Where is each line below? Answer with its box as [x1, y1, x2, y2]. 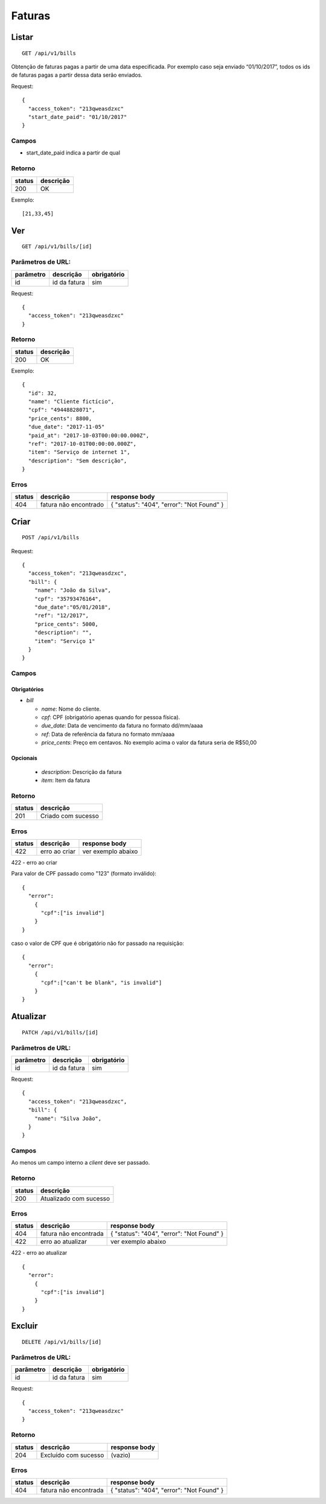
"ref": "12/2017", [34, 612, 89, 619]
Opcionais [11, 755, 37, 762]
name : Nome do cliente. [41, 705, 101, 712]
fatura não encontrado [40, 501, 104, 509]
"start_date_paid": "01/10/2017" [28, 114, 127, 120]
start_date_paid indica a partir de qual [26, 149, 121, 156]
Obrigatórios [11, 685, 44, 693]
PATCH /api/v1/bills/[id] [22, 1029, 99, 1035]
